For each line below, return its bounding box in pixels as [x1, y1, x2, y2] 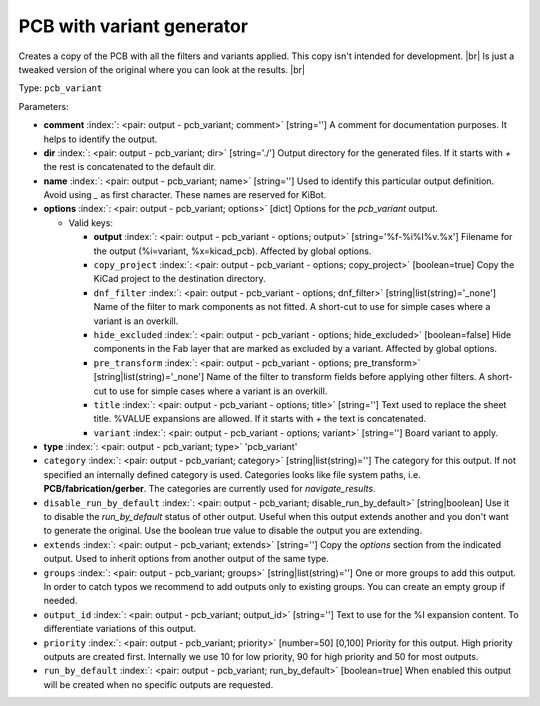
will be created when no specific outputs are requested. [43, 678, 274, 690]
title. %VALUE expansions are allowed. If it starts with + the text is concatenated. [93, 413, 427, 425]
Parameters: [18, 100, 69, 112]
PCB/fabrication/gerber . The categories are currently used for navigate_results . [43, 483, 376, 495]
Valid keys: [68, 216, 114, 229]
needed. [43, 595, 78, 607]
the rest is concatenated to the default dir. [43, 161, 217, 173]
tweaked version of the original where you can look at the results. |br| [18, 63, 305, 75]
